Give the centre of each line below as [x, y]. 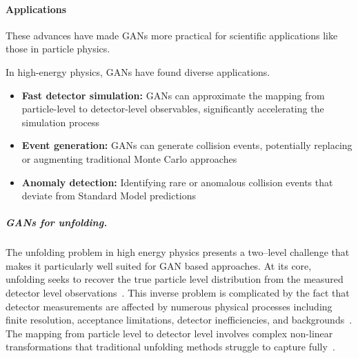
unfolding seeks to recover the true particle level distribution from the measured [175, 279]
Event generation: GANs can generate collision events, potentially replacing [187, 145]
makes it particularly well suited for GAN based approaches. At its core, [159, 265]
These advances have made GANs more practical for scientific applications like [172, 35]
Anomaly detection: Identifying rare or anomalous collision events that [177, 182]
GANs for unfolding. [57, 222]
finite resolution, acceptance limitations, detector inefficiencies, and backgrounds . [179, 320]
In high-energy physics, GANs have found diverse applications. [138, 71]
